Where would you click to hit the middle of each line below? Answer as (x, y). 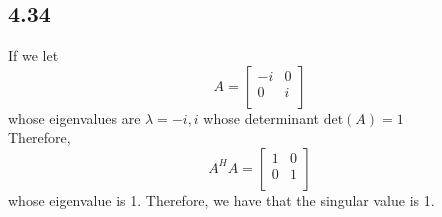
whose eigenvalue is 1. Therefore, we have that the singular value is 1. (221, 199)
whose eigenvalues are (74, 117)
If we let (33, 55)
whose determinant (261, 117)
